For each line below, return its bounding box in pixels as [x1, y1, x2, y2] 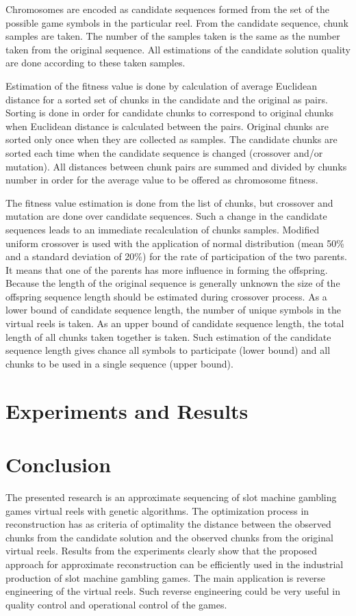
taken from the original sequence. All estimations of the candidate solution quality [5, 42, 351, 56]
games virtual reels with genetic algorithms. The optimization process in [5, 503, 309, 517]
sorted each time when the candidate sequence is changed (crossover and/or [5, 145, 323, 159]
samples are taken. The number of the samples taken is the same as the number [5, 29, 340, 43]
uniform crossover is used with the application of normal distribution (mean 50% [5, 235, 344, 250]
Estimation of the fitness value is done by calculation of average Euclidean [5, 78, 317, 92]
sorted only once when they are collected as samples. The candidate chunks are [5, 132, 338, 146]
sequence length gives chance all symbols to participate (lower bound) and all [5, 343, 331, 357]
